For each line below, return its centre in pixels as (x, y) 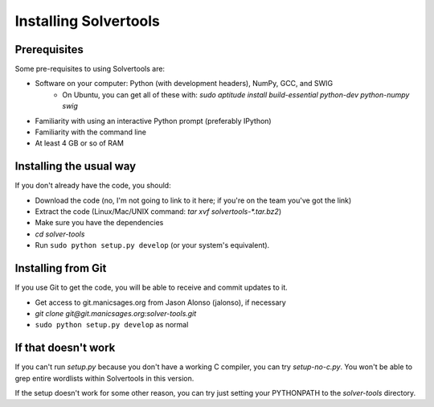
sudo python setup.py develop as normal (112, 325)
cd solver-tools (60, 234)
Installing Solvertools (88, 21)
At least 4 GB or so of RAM (80, 143)
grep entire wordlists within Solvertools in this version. (104, 378)
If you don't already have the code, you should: (93, 186)
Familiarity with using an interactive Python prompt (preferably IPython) (154, 121)
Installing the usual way (76, 166)
